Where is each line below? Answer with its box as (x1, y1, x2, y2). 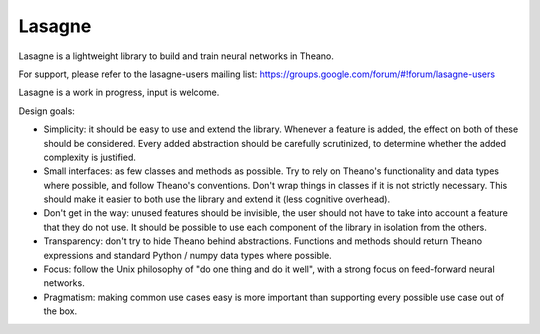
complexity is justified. (43, 151, 137, 163)
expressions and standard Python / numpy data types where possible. (43, 249, 332, 261)
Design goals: (18, 105, 75, 117)
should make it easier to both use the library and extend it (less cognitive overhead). (43, 193, 390, 205)
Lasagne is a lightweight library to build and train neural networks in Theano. (18, 50, 334, 62)
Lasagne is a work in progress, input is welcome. (18, 86, 220, 99)
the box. (43, 305, 78, 317)
